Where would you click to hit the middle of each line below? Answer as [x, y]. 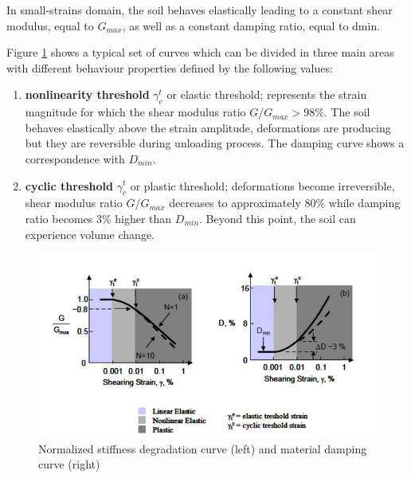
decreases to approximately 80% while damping [285, 203]
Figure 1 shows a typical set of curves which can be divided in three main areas [200, 52]
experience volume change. [90, 234]
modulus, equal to [50, 25]
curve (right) [69, 464]
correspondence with [75, 158]
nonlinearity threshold [87, 94]
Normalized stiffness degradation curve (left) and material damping [203, 448]
